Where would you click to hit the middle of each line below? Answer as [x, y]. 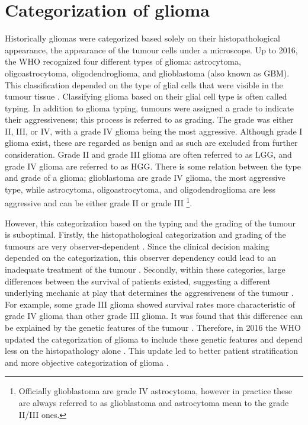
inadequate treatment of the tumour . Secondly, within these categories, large [145, 269]
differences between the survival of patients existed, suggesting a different [138, 281]
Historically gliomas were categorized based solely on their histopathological [142, 38]
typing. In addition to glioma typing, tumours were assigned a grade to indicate [150, 108]
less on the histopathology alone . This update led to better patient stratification [152, 351]
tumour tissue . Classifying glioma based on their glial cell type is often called [146, 96]
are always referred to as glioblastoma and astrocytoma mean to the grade [154, 402]
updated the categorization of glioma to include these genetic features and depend [154, 339]
